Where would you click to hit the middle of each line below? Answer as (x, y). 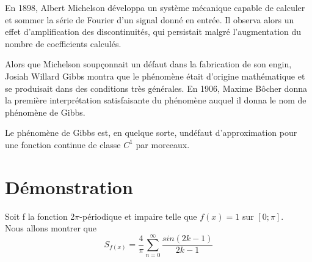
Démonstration (69, 186)
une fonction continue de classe (63, 144)
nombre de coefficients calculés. (63, 43)
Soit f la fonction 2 (40, 216)
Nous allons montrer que (51, 228)
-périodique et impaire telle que (138, 216)
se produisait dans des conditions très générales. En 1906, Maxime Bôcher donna (156, 88)
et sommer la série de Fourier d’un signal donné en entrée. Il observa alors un (150, 19)
